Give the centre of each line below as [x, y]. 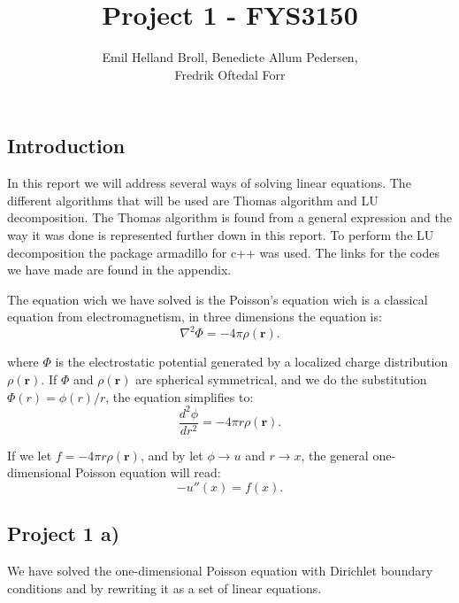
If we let [30, 455]
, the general [335, 455]
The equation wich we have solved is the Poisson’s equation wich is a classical [218, 299]
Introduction [66, 146]
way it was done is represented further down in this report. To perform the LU [221, 234]
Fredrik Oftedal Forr [230, 74]
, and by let [172, 455]
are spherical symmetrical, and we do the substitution [281, 379]
